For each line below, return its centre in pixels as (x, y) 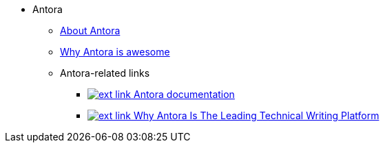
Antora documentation (184, 94)
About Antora (90, 30)
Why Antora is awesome (115, 52)
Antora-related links (105, 73)
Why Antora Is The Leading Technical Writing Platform (256, 115)
